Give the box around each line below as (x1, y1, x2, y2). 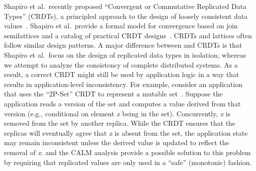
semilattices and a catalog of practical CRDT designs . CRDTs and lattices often (4, 30, 252, 40)
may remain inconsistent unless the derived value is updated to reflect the (4, 137, 229, 148)
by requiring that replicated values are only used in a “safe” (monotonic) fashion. (4, 157, 252, 167)
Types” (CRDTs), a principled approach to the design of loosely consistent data (4, 10, 248, 21)
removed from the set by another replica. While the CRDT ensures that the (4, 118, 236, 128)
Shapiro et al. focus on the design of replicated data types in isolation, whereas (4, 49, 246, 60)
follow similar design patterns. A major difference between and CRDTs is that (4, 40, 243, 50)
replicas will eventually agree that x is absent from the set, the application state (4, 127, 248, 138)
